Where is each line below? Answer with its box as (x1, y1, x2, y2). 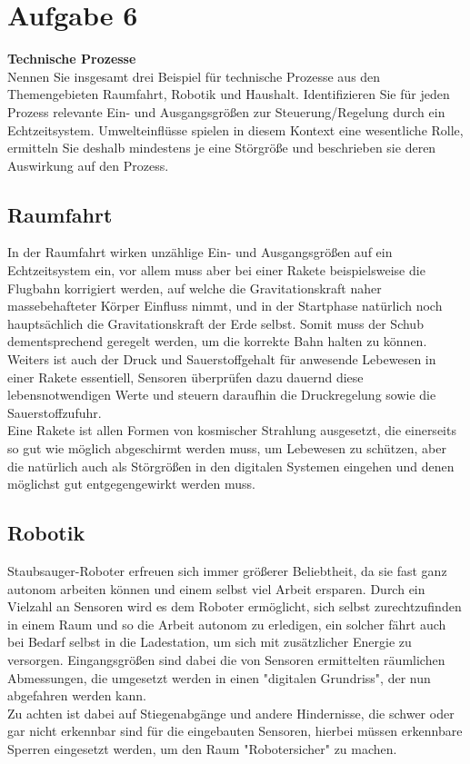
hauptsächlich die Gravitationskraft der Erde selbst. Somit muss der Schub (7, 313, 424, 332)
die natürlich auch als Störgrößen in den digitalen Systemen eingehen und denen (7, 456, 455, 475)
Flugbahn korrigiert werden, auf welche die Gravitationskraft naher (7, 278, 382, 297)
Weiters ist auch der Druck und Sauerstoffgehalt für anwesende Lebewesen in (7, 350, 436, 369)
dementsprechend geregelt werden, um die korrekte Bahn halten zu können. (7, 332, 427, 351)
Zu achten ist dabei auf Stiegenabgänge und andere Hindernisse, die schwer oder (7, 703, 455, 722)
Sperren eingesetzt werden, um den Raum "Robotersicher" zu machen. (7, 739, 397, 758)
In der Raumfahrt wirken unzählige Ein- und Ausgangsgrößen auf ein (7, 243, 393, 262)
